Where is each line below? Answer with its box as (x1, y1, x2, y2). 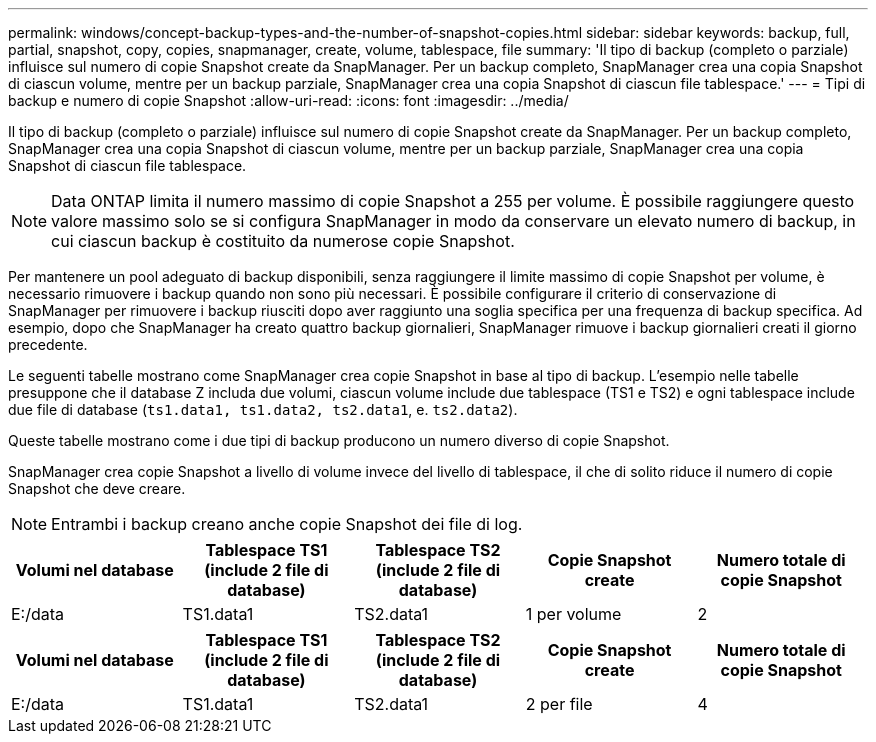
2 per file (525, 694, 593, 714)
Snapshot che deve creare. (8, 480, 186, 497)
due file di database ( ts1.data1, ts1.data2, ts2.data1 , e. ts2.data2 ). (8, 401, 518, 418)
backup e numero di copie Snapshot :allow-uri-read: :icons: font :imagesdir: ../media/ (8, 92, 569, 109)
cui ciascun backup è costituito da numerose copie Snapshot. (51, 231, 515, 251)
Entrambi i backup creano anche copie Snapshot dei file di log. (51, 514, 523, 534)
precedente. (8, 336, 88, 353)
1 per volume (525, 604, 622, 624)
